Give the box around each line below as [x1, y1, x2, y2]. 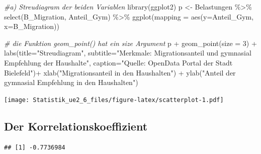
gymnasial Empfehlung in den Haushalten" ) [4, 77, 138, 87]
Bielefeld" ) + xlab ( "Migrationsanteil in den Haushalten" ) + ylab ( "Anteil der [4, 67, 236, 77]
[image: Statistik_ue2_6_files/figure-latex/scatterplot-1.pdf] [4, 96, 224, 103]
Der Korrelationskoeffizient [4, 118, 148, 133]
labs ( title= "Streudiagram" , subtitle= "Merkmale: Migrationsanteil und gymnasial [4, 47, 251, 58]
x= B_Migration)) [4, 21, 59, 31]
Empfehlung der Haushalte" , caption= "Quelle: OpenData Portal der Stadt [4, 57, 233, 67]
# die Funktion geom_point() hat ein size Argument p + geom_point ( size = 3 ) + [4, 37, 257, 48]
